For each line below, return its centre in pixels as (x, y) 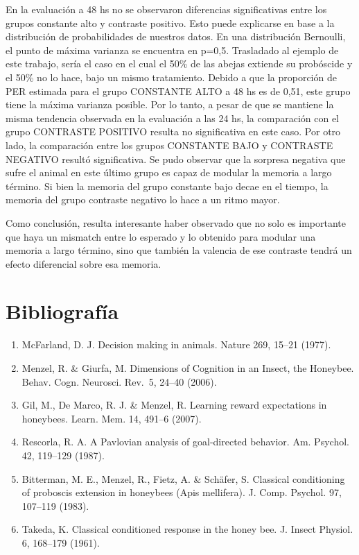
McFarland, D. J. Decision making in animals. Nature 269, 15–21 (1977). (176, 344)
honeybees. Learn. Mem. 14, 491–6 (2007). (112, 418)
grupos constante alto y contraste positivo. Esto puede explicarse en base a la (170, 23)
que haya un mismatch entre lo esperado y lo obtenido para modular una (161, 236)
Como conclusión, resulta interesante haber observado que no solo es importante (176, 222)
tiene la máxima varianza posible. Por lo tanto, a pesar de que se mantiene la (170, 104)
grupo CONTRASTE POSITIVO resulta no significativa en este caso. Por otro (173, 131)
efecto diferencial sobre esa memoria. (84, 263)
